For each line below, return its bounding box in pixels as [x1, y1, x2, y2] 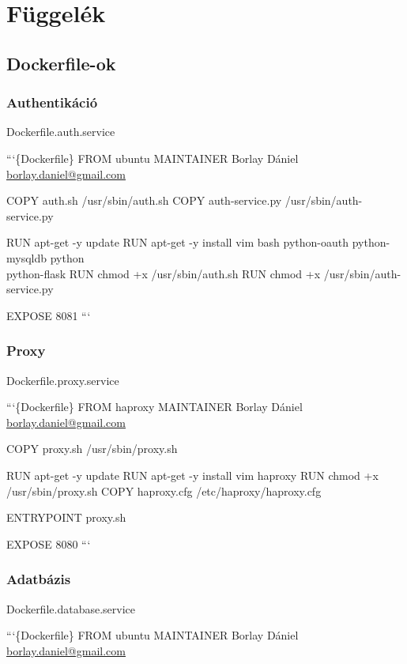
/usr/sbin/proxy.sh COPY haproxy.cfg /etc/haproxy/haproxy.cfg [6, 482, 322, 499]
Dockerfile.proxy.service [6, 372, 119, 388]
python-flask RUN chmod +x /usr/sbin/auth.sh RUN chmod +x [6, 265, 321, 281]
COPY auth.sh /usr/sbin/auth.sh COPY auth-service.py [6, 192, 282, 209]
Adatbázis [6, 569, 71, 589]
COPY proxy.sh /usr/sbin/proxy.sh [6, 440, 178, 457]
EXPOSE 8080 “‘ [6, 535, 91, 552]
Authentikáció [6, 92, 98, 112]
